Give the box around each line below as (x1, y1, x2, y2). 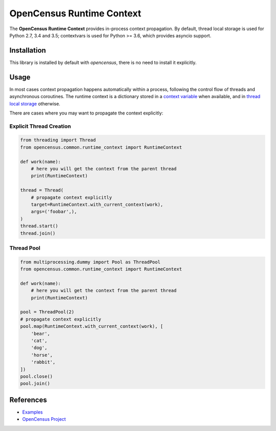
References (9, 395, 47, 404)
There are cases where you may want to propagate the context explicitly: (9, 110, 164, 116)
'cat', (31, 337, 48, 344)
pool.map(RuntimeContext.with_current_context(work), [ (20, 324, 164, 329)
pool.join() (20, 381, 51, 387)
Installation (9, 46, 46, 55)
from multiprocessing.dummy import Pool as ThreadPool (20, 259, 160, 265)
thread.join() (20, 230, 56, 236)
